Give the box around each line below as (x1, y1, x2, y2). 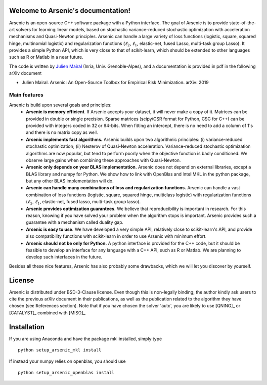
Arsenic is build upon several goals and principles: (9, 102, 112, 108)
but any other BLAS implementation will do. (26, 178, 114, 184)
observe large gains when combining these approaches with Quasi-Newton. (26, 157, 181, 163)
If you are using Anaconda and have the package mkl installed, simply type (9, 336, 162, 342)
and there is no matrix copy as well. (26, 129, 98, 135)
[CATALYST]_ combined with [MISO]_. (9, 309, 87, 316)
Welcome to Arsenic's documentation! (9, 6, 131, 15)
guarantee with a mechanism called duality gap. (26, 219, 124, 225)
